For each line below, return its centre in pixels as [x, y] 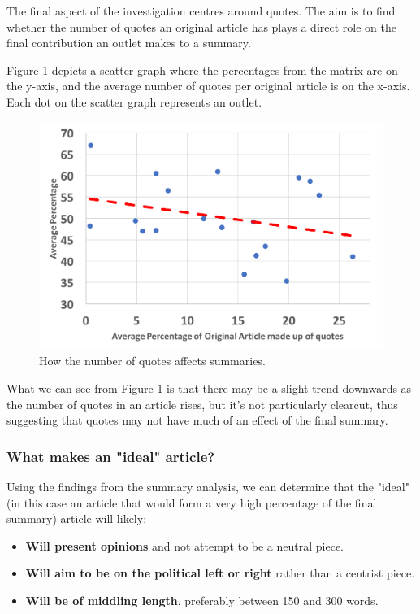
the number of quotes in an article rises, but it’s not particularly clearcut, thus [202, 404]
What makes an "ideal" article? [111, 456]
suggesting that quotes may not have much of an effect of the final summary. [197, 420]
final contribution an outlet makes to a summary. [129, 43]
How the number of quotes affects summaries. [152, 361]
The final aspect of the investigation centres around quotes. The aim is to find [201, 11]
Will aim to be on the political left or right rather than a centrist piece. [220, 573]
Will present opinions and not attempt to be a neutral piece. [185, 545]
